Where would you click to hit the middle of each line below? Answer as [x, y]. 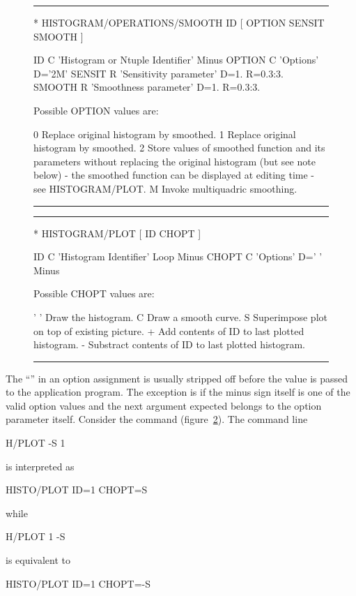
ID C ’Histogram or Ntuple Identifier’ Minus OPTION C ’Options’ [176, 60]
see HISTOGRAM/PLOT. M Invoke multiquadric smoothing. [165, 188]
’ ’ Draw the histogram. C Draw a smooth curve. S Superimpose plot [180, 316]
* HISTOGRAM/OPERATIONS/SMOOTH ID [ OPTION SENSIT [179, 22]
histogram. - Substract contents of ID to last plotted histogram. [169, 344]
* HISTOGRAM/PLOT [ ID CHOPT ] [117, 233]
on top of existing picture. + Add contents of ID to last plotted [169, 330]
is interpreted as [40, 466]
